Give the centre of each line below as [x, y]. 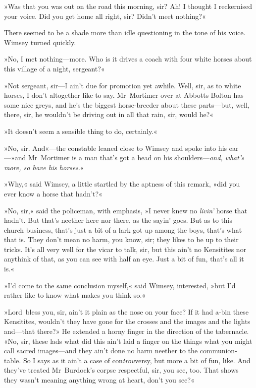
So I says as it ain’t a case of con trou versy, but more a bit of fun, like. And [137, 360]
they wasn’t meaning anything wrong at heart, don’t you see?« [99, 380]
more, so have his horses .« [44, 167]
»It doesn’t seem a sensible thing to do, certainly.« [81, 131]
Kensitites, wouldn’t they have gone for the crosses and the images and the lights [127, 321]
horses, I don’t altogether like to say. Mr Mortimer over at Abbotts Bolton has [124, 95]
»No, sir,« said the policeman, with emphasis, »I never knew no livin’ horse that [126, 210]
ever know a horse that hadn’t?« [53, 193]
